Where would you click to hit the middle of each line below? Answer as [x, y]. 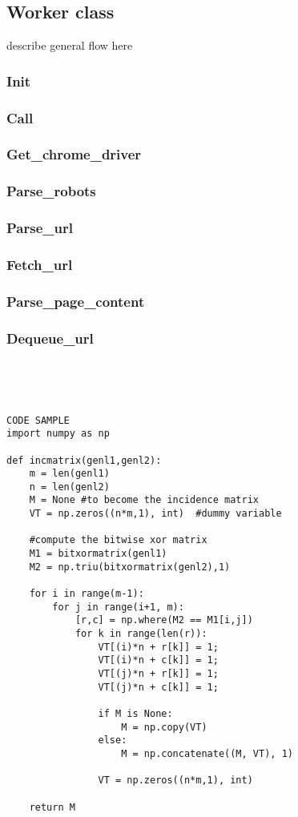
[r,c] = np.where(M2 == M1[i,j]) [164, 620]
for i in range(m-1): [87, 594]
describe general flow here [70, 45]
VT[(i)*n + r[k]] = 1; [158, 647]
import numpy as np [58, 434]
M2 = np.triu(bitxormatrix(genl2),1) [130, 567]
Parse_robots [51, 191]
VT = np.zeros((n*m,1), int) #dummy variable [155, 514]
